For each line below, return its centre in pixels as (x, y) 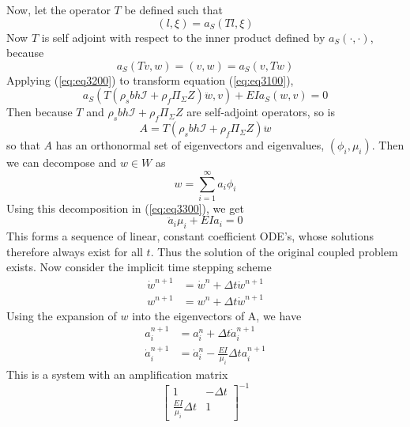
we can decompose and (62, 162)
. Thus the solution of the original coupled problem (274, 251)
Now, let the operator (58, 9)
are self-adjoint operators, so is (261, 112)
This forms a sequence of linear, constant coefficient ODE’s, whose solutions (190, 236)
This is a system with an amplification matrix (117, 374)
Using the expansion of (62, 315)
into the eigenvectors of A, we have (217, 315)
